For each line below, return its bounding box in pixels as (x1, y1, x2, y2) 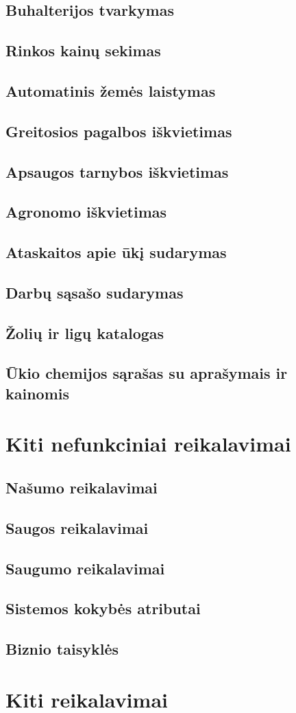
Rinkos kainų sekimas (5, 40, 161, 61)
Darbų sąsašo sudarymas (5, 281, 184, 303)
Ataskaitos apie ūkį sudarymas (5, 242, 227, 263)
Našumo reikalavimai (5, 476, 158, 498)
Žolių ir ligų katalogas (5, 322, 164, 343)
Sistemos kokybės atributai (5, 598, 201, 619)
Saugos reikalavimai (5, 517, 149, 538)
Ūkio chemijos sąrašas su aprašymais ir (5, 362, 288, 384)
